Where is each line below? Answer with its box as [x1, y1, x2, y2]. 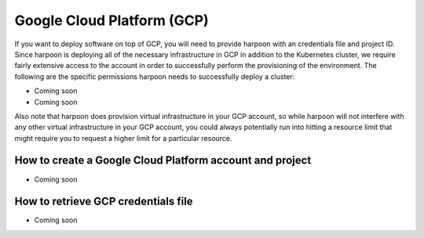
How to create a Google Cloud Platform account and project [14, 153, 312, 168]
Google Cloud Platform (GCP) [14, 12, 209, 29]
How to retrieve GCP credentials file [14, 195, 193, 208]
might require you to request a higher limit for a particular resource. [14, 133, 232, 142]
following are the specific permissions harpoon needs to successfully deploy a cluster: [14, 71, 295, 81]
